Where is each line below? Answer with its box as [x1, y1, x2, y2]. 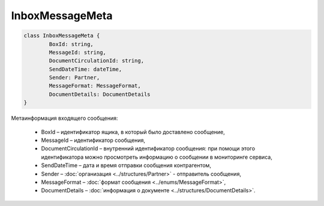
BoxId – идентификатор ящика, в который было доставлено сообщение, [41, 128, 225, 135]
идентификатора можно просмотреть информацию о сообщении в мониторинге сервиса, [41, 153, 272, 160]
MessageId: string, [49, 49, 106, 56]
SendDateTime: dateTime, [49, 66, 122, 72]
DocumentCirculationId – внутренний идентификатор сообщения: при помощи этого [41, 145, 255, 152]
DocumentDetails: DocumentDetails [49, 90, 151, 98]
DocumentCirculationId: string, [49, 57, 144, 64]
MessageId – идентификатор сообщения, [41, 137, 146, 144]
